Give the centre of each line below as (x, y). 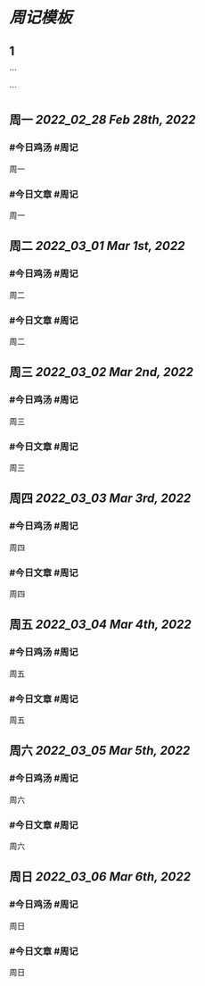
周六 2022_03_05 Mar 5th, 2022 (100, 751)
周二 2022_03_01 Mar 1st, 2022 (97, 246)
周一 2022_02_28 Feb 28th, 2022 (102, 120)
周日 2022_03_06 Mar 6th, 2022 (100, 877)
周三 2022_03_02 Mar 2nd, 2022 (102, 372)
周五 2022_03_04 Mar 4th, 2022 (100, 625)
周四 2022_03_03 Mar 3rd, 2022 (100, 499)
